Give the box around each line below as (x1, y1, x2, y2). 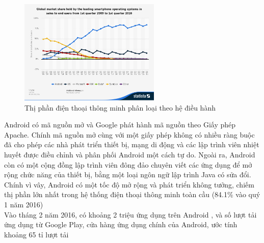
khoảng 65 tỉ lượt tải (4, 229, 69, 239)
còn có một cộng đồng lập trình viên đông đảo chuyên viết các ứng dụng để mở (4, 159, 252, 170)
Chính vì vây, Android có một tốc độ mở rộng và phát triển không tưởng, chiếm (4, 179, 254, 190)
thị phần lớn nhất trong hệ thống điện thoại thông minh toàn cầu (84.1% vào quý (4, 189, 260, 200)
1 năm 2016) (4, 199, 43, 209)
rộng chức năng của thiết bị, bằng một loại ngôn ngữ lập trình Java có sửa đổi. (4, 169, 251, 180)
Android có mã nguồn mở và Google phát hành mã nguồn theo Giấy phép (4, 119, 236, 130)
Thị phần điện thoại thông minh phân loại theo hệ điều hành (24, 102, 216, 113)
